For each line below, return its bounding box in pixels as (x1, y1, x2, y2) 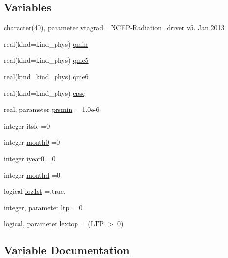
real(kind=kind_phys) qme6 (4, 71, 89, 81)
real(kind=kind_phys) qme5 (4, 55, 89, 65)
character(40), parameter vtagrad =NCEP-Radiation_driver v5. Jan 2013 (4, 22, 225, 33)
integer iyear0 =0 (4, 153, 56, 163)
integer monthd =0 (4, 169, 60, 180)
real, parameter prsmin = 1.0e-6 (4, 104, 100, 114)
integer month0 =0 (4, 137, 60, 147)
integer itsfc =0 (4, 120, 50, 130)
